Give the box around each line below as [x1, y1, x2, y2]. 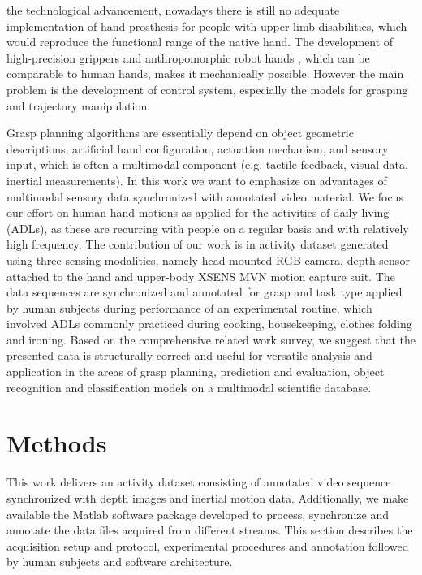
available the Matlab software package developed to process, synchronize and [6, 505, 389, 522]
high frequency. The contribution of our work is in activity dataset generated [6, 236, 389, 253]
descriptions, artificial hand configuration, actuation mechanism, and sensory [6, 140, 389, 157]
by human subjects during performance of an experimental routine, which [6, 299, 372, 316]
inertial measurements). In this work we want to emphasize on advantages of [6, 171, 387, 188]
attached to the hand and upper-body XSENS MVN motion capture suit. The [6, 267, 395, 284]
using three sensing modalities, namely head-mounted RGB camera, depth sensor [6, 251, 410, 268]
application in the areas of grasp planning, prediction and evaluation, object [6, 363, 385, 380]
